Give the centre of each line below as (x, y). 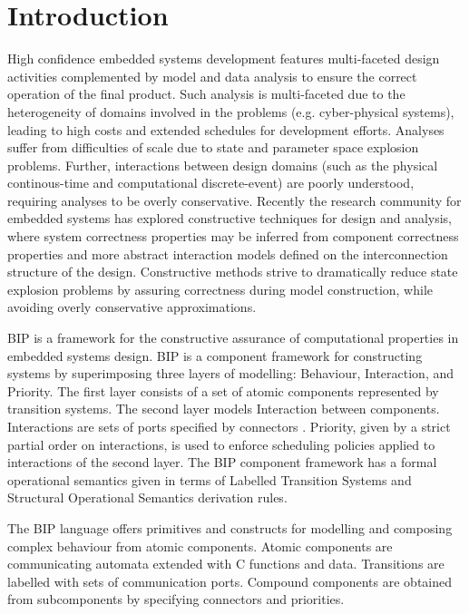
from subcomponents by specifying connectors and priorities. (176, 599)
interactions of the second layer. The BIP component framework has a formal (222, 462)
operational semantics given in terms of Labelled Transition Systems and (210, 479)
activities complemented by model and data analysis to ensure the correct (212, 76)
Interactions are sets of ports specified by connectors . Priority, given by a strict (229, 426)
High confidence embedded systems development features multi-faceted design (224, 58)
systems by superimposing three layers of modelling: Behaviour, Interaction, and (231, 373)
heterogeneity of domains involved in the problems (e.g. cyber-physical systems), (231, 111)
